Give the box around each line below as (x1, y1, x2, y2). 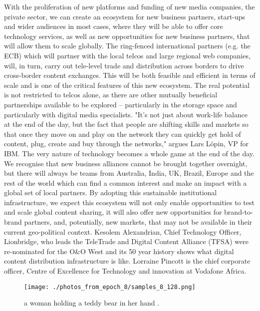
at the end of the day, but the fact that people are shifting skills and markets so (4, 119, 249, 129)
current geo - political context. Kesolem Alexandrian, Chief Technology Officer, (4, 226, 242, 237)
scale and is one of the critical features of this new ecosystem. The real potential (4, 79, 250, 90)
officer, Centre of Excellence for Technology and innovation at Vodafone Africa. (4, 266, 247, 276)
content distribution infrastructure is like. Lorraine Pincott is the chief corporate (4, 256, 251, 266)
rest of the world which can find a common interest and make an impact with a (4, 177, 247, 188)
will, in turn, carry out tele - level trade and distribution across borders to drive (4, 60, 244, 70)
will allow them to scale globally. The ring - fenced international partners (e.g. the (4, 40, 251, 51)
